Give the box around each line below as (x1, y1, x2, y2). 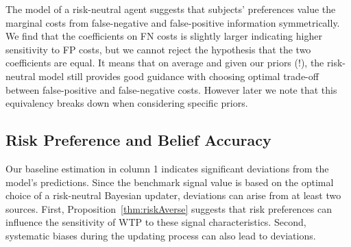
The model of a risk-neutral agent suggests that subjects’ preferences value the (5, 2, 336, 16)
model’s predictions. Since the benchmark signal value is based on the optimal (5, 174, 334, 189)
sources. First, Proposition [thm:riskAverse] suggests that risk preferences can (5, 201, 332, 216)
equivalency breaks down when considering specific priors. (5, 96, 248, 110)
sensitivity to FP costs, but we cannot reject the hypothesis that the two (5, 42, 311, 56)
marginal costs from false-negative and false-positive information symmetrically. (5, 15, 340, 29)
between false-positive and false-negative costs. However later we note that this (5, 82, 337, 96)
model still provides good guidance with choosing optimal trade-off (38, 68, 319, 83)
